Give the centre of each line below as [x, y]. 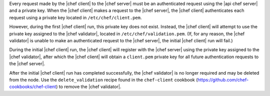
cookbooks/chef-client [33, 87]
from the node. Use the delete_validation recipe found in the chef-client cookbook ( [103, 80]
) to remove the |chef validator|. [88, 87]
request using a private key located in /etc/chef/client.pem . [75, 17]
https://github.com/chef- [223, 80]
